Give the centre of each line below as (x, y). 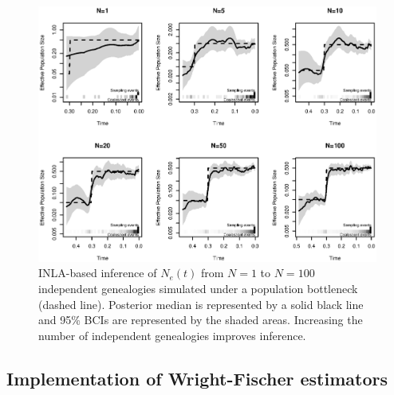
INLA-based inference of (98, 273)
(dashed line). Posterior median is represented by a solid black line (201, 304)
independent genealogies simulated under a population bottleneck (198, 288)
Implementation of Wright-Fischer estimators (197, 378)
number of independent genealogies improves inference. (172, 335)
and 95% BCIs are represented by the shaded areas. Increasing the (201, 320)
